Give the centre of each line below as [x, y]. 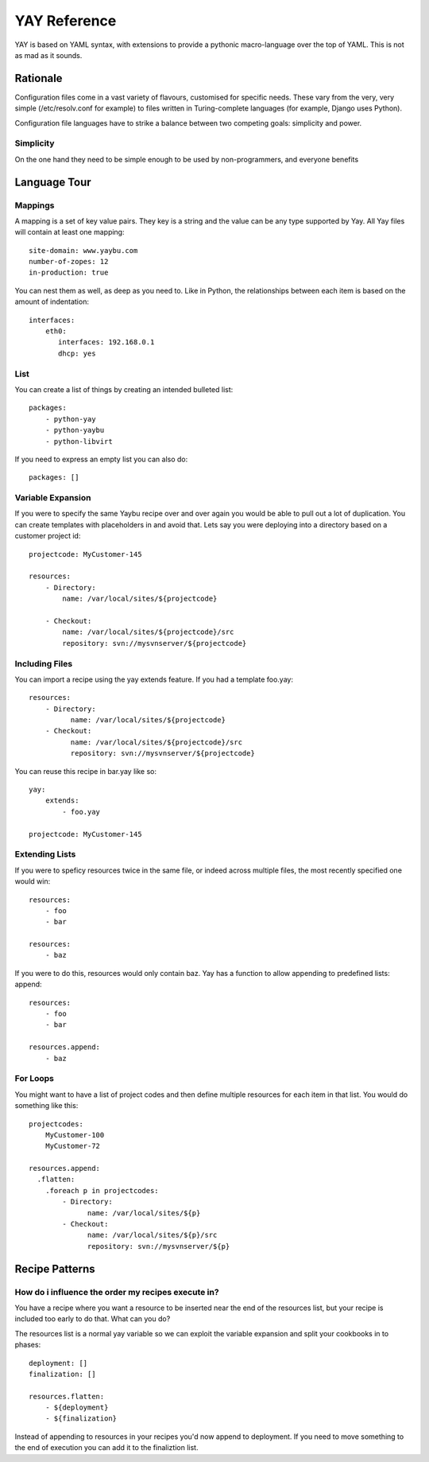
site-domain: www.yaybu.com [83, 250]
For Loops [35, 1079]
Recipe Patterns [55, 1269]
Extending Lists [45, 854]
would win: [33, 881]
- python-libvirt [79, 441]
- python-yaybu [75, 430]
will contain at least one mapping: [70, 232]
